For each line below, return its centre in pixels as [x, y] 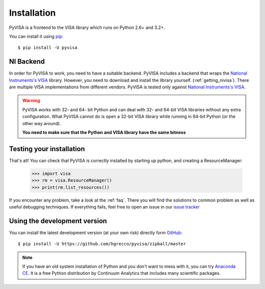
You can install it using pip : [36, 36]
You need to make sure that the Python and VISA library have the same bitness [104, 132]
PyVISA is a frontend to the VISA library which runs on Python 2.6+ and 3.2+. [87, 27]
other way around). [42, 123]
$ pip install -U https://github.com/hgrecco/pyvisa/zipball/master [102, 244]
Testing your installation [47, 149]
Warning [31, 101]
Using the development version [58, 221]
